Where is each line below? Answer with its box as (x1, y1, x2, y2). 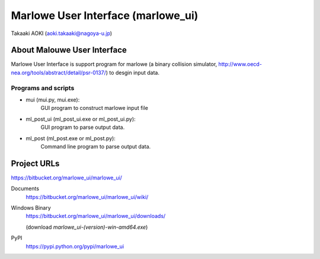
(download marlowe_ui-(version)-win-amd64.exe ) (25, 223, 148, 230)
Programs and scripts (11, 84, 75, 92)
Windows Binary (11, 204, 51, 211)
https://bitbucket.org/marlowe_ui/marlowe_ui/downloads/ (25, 213, 166, 220)
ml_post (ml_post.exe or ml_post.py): (25, 134, 116, 142)
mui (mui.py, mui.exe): (25, 96, 80, 103)
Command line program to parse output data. (40, 143, 151, 150)
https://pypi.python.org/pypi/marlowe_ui (25, 242, 124, 249)
